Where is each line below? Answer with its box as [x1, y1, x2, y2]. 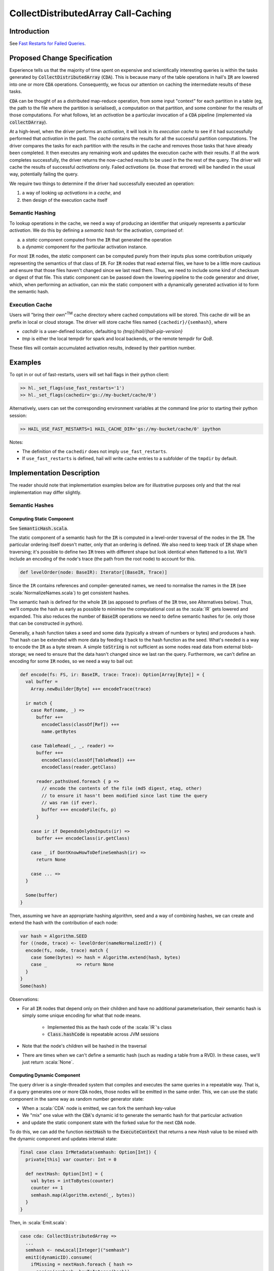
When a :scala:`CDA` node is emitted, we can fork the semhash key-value [22, 1105, 176, 1111]
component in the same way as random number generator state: [9, 1096, 144, 1102]
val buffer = [25, 679, 58, 685]
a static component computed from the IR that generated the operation [22, 236, 172, 243]
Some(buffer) [25, 892, 58, 898]
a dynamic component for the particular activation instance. [22, 244, 147, 250]
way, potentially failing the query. [9, 171, 79, 177]
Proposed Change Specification [9, 53, 113, 62]
